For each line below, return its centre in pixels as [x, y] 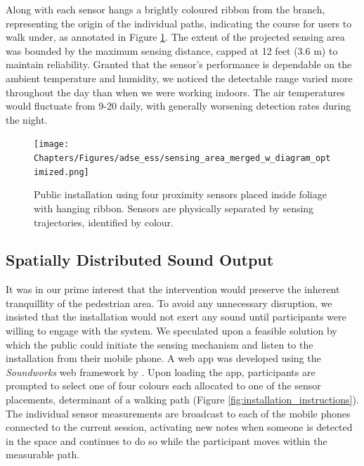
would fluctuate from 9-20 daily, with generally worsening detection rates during [178, 106]
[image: [52, 144]
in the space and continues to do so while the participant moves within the [167, 440]
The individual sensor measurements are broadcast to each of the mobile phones [178, 413]
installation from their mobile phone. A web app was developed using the [163, 358]
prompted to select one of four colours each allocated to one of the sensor [163, 386]
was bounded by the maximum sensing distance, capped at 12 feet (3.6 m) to [172, 50]
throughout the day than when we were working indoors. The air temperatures [175, 92]
